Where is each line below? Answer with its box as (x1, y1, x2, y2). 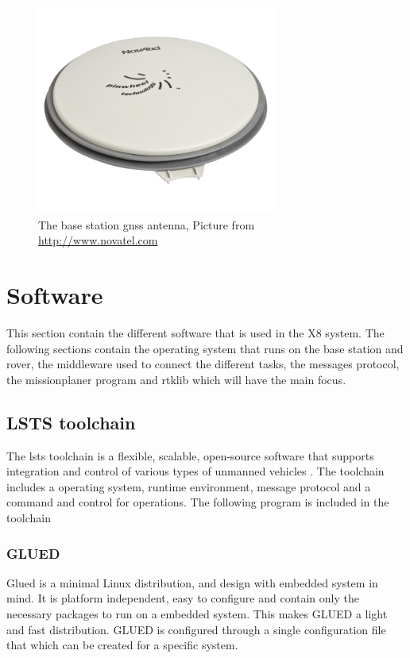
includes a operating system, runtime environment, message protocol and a (6, 478, 371, 494)
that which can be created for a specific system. (6, 637, 238, 653)
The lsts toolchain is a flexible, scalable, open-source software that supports (6, 447, 374, 464)
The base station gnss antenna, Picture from (38, 216, 255, 233)
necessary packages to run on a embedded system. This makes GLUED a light (6, 606, 388, 622)
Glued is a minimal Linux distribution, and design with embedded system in (6, 574, 378, 591)
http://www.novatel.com (38, 232, 158, 248)
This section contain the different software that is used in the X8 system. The (6, 325, 385, 341)
